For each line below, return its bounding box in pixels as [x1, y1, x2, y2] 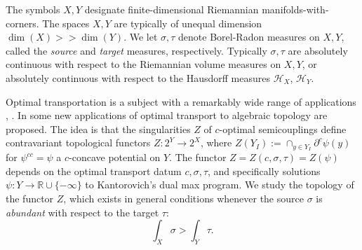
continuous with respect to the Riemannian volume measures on [6, 57, 281, 71]
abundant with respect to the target [6, 204, 159, 219]
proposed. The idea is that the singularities [6, 121, 191, 136]
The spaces [42, 15, 90, 30]
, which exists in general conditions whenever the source [63, 190, 304, 205]
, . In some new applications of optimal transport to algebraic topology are [6, 108, 328, 123]
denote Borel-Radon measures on [178, 29, 320, 44]
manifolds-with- [262, 2, 329, 16]
